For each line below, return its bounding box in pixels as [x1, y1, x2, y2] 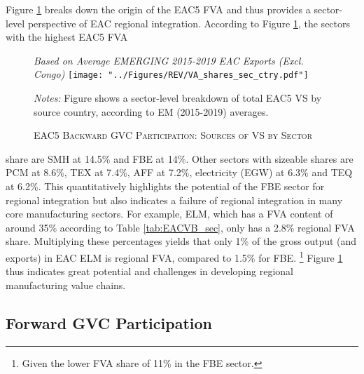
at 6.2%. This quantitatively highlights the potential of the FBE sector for [6, 179, 325, 193]
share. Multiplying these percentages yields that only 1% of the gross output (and [6, 234, 357, 248]
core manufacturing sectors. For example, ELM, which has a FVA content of [6, 206, 333, 221]
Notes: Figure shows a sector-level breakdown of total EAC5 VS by [34, 91, 322, 105]
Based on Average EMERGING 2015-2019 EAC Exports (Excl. [34, 53, 304, 67]
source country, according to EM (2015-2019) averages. [34, 104, 269, 119]
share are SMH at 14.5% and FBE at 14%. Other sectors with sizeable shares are [6, 151, 353, 166]
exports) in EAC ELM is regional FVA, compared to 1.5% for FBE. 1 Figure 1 [6, 248, 343, 265]
